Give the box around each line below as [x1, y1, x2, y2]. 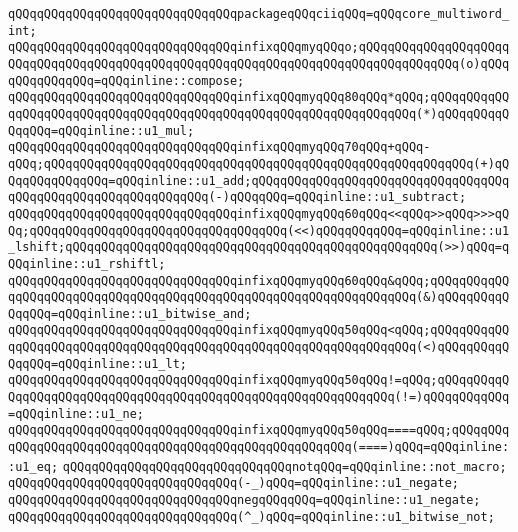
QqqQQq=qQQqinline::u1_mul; [8, 123, 195, 138]
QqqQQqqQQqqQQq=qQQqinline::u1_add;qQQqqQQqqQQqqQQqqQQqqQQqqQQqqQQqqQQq [8, 173, 510, 188]
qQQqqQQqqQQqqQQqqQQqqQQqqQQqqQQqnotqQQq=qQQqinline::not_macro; [62, 459, 507, 474]
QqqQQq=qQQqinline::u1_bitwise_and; [8, 306, 252, 321]
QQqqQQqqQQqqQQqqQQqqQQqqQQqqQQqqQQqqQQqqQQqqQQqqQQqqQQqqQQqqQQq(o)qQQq [8, 56, 510, 71]
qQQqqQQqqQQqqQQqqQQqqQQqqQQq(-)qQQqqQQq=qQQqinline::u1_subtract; [8, 190, 467, 205]
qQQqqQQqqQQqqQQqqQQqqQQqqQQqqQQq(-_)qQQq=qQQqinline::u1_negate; [8, 476, 460, 491]
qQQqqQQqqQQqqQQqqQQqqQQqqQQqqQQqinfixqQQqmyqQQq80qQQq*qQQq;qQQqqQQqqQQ [8, 90, 510, 105]
